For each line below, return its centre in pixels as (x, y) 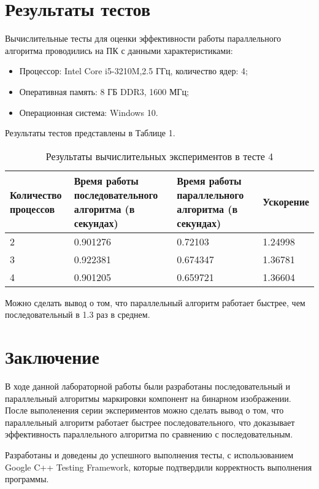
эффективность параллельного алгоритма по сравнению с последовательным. (149, 434)
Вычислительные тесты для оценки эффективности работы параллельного (143, 38)
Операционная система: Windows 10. (89, 112)
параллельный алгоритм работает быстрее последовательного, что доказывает (150, 422)
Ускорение (286, 202)
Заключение (52, 357)
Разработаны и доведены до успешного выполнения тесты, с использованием (149, 454)
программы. (27, 479)
